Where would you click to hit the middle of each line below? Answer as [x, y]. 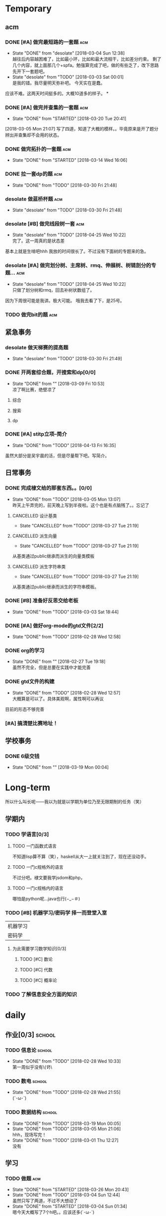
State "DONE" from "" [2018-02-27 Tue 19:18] [59, 662]
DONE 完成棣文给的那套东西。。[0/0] [49, 488]
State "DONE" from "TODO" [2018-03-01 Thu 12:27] [65, 1140]
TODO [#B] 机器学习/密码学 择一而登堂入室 [56, 912]
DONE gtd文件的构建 [30, 682]
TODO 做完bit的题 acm [31, 315]
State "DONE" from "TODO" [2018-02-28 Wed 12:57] [66, 693]
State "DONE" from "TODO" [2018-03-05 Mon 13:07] [66, 499]
